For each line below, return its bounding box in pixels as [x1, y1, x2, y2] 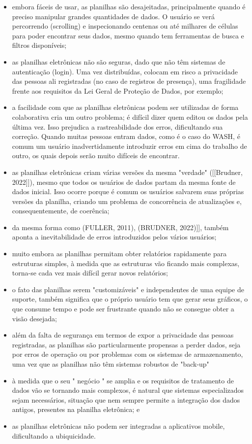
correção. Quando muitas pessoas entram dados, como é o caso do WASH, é [12, 131, 240, 141]
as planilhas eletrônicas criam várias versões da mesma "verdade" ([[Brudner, [12, 167, 243, 177]
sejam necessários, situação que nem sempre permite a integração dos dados [12, 394, 240, 405]
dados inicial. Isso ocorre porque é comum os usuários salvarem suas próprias [12, 186, 244, 197]
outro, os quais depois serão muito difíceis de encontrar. [12, 150, 180, 161]
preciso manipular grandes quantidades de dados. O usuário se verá [12, 11, 215, 21]
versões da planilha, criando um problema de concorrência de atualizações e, [12, 196, 242, 206]
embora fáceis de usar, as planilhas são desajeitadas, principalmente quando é [12, 1, 246, 11]
